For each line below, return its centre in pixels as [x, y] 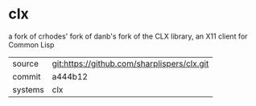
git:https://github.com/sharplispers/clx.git [130, 63]
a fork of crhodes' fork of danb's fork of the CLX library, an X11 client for [128, 36]
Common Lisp [31, 44]
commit [27, 76]
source [25, 63]
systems [28, 89]
